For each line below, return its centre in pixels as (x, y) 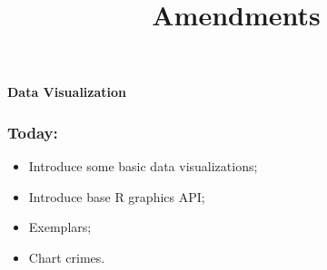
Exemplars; (60, 227)
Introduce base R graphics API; (117, 196)
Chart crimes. (67, 257)
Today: (33, 132)
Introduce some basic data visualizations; (143, 166)
